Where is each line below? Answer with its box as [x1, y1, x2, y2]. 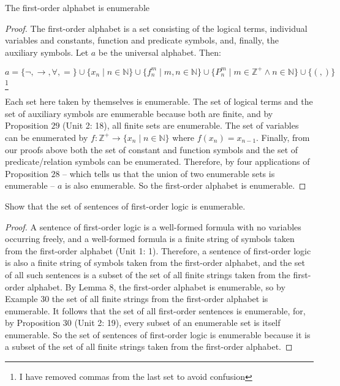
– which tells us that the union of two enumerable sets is [62, 167, 275, 180]
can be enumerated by [5, 131, 88, 143]
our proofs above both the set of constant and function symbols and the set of [5, 143, 298, 156]
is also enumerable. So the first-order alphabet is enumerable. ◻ [65, 179, 306, 192]
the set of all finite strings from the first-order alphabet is [51, 292, 268, 305]
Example [5, 292, 38, 305]
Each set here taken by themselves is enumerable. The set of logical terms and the [5, 95, 313, 108]
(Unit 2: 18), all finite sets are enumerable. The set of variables [62, 119, 299, 132]
